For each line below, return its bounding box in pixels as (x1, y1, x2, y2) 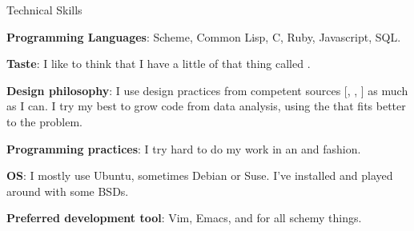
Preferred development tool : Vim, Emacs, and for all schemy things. (6, 209, 362, 226)
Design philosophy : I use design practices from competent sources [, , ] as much (6, 82, 408, 98)
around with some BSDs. (6, 182, 129, 199)
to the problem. (6, 113, 82, 129)
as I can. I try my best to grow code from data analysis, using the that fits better (6, 98, 406, 114)
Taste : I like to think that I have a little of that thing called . (6, 55, 311, 72)
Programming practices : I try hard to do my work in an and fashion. (6, 140, 361, 157)
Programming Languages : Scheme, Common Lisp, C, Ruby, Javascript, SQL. (6, 28, 401, 45)
